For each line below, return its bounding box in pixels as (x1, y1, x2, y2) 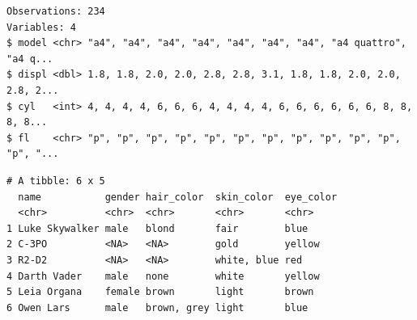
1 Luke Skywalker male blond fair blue (6, 222, 308, 234)
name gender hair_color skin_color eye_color (18, 191, 338, 203)
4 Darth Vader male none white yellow (6, 270, 320, 282)
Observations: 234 (6, 6, 105, 17)
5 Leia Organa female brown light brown (6, 286, 314, 298)
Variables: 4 (6, 21, 76, 33)
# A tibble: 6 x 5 (6, 175, 105, 187)
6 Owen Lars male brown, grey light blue (6, 301, 308, 314)
